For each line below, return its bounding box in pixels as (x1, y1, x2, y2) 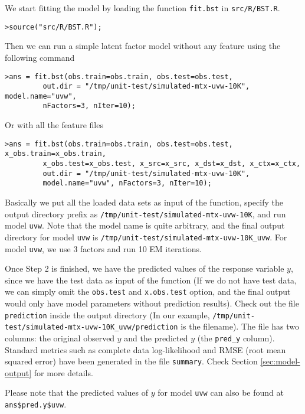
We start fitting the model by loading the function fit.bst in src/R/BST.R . (5, 2, 280, 14)
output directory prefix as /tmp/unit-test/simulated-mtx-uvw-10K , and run (5, 207, 286, 220)
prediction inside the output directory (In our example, (5, 308, 210, 321)
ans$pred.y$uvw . (5, 398, 67, 410)
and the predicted (124, 331, 188, 344)
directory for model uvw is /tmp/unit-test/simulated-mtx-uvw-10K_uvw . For (5, 230, 287, 243)
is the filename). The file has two (181, 320, 299, 332)
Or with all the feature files (5, 119, 103, 131)
